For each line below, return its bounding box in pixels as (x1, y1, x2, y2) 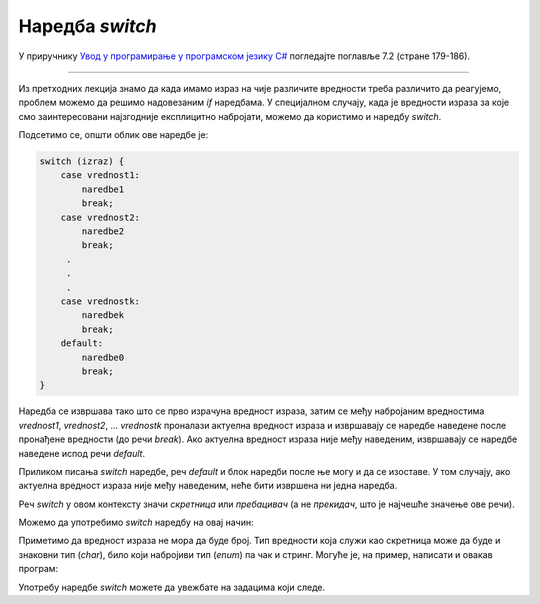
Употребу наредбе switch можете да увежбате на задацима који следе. (18, 581, 325, 593)
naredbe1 (81, 183, 125, 195)
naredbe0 (81, 351, 125, 363)
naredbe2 (81, 226, 125, 237)
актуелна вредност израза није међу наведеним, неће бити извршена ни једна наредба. (18, 480, 398, 492)
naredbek (81, 310, 125, 321)
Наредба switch (18, 15, 157, 37)
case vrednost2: (60, 211, 140, 223)
